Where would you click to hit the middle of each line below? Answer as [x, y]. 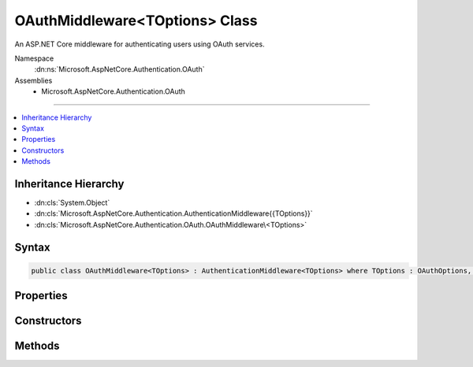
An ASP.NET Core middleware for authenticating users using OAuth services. [140, 44]
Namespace [34, 58]
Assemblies [34, 80]
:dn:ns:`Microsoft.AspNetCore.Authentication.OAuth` [119, 69]
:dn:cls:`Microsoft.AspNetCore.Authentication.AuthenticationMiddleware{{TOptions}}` [173, 213]
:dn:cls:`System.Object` [72, 202]
